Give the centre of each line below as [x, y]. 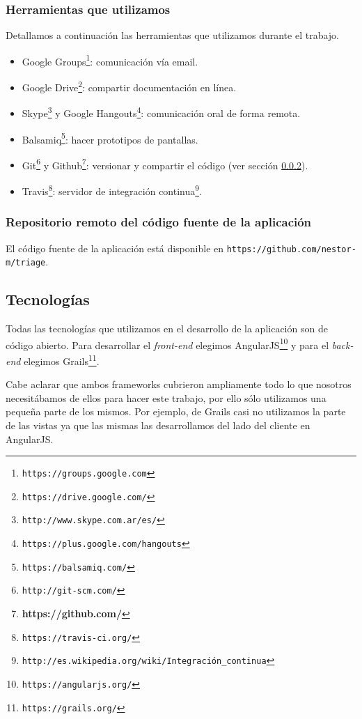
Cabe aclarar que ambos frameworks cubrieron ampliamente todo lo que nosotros [179, 384]
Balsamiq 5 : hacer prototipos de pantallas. [110, 138]
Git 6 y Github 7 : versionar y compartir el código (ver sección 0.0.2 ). [165, 164]
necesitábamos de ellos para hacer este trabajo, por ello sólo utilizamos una [166, 397]
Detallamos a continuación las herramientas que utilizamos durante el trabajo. [172, 35]
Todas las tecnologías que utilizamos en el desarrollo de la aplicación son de [167, 328]
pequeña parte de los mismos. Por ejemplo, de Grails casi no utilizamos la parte [176, 411]
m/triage [26, 263]
